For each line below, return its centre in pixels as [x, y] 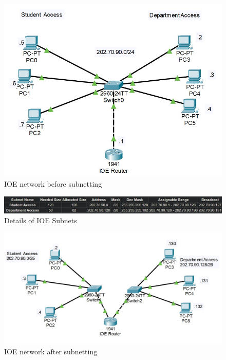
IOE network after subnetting [51, 351]
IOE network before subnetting [53, 183]
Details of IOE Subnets [41, 220]
